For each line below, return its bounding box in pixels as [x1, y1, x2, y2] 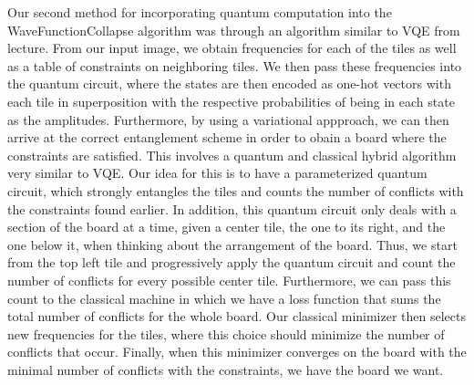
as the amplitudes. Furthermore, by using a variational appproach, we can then [7, 109, 449, 129]
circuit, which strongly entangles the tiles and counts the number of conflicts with [7, 181, 464, 200]
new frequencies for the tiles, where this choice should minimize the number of [7, 324, 445, 343]
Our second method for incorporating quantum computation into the [7, 3, 392, 21]
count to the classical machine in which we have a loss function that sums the [7, 288, 441, 307]
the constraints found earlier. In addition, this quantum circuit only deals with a [7, 199, 457, 218]
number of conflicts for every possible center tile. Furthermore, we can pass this [7, 270, 451, 289]
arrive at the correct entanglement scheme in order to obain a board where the [7, 128, 447, 147]
